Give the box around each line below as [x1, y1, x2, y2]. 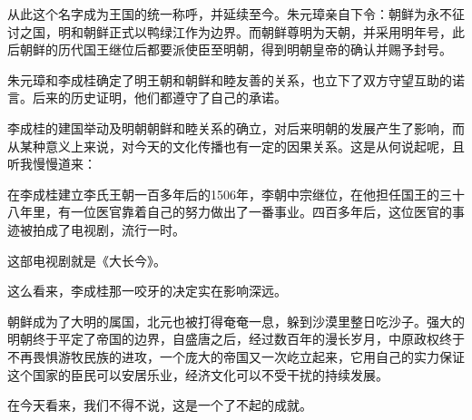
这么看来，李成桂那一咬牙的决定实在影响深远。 [7, 281, 287, 300]
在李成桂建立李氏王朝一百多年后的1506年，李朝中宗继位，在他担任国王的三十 [7, 184, 465, 203]
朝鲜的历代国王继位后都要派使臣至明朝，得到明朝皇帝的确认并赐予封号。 [19, 40, 452, 59]
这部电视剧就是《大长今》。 [7, 250, 166, 269]
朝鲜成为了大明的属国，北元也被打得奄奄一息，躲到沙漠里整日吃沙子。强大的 [7, 311, 465, 330]
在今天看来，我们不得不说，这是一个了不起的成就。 [7, 396, 312, 415]
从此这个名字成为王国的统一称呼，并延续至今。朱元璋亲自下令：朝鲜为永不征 [7, 5, 465, 23]
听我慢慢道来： [7, 154, 96, 173]
